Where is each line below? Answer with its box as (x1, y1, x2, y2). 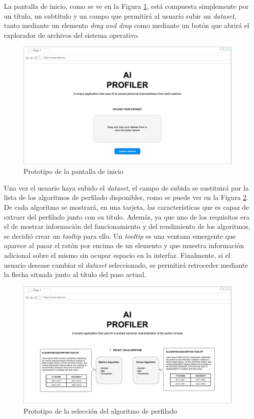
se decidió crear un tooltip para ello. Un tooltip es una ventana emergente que (4, 230, 236, 241)
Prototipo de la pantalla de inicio (24, 166, 124, 176)
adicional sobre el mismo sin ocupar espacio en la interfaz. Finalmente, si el (4, 250, 230, 260)
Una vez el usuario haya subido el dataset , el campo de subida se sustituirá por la (4, 182, 249, 193)
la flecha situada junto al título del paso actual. (4, 269, 146, 279)
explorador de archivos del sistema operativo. (4, 29, 140, 40)
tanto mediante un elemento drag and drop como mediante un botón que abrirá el (4, 20, 250, 30)
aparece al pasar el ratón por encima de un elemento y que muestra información (4, 240, 244, 251)
